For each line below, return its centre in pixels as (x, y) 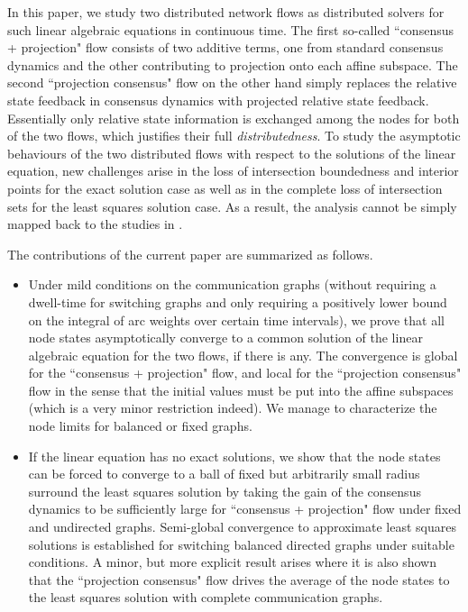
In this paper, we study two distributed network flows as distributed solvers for (226, 12)
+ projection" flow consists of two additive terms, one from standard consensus (225, 47)
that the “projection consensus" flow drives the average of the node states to (239, 579)
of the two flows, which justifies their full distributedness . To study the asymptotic (234, 136)
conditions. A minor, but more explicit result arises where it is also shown (233, 562)
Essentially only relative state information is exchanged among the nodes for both (234, 118)
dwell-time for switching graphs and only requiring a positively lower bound (238, 301)
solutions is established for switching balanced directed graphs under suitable (241, 544)
